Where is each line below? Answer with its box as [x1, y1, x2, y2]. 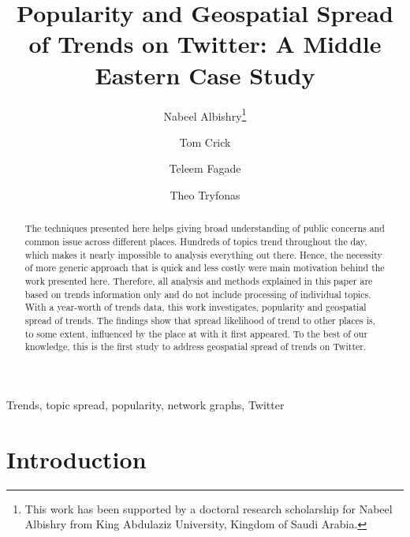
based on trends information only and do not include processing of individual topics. [24, 287, 371, 300]
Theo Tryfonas [170, 186, 240, 203]
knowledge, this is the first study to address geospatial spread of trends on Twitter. [24, 340, 367, 353]
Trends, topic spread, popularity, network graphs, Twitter [6, 396, 285, 412]
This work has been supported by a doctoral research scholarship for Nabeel [24, 500, 393, 516]
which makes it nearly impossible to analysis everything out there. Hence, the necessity [24, 248, 382, 261]
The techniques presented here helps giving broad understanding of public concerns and [24, 222, 385, 235]
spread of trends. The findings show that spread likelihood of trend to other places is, [24, 313, 376, 326]
